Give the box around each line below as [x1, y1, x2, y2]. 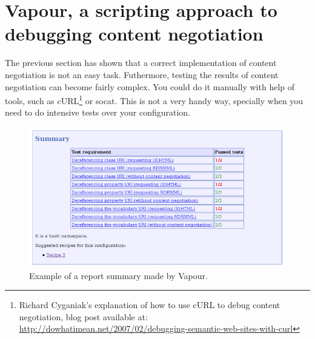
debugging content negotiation [5, 21, 264, 46]
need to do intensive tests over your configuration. [5, 106, 191, 119]
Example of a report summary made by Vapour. [29, 269, 208, 281]
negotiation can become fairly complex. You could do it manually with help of [5, 80, 295, 93]
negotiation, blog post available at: [19, 310, 148, 323]
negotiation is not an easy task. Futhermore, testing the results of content [5, 68, 279, 81]
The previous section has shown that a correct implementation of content [5, 56, 277, 69]
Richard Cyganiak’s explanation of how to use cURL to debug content [19, 298, 280, 311]
